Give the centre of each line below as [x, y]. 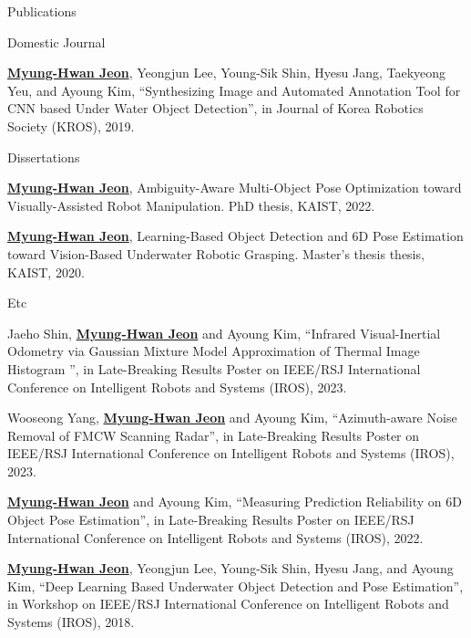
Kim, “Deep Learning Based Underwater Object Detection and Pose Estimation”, [235, 586]
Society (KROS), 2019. [71, 126]
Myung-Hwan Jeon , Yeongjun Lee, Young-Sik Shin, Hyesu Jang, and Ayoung [230, 568]
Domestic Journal [56, 42]
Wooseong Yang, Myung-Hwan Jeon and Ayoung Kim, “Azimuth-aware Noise [232, 418]
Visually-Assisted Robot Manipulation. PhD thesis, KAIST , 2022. [191, 205]
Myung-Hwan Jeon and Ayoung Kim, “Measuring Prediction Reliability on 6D [235, 502]
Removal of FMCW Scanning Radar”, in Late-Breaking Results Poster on [214, 435]
